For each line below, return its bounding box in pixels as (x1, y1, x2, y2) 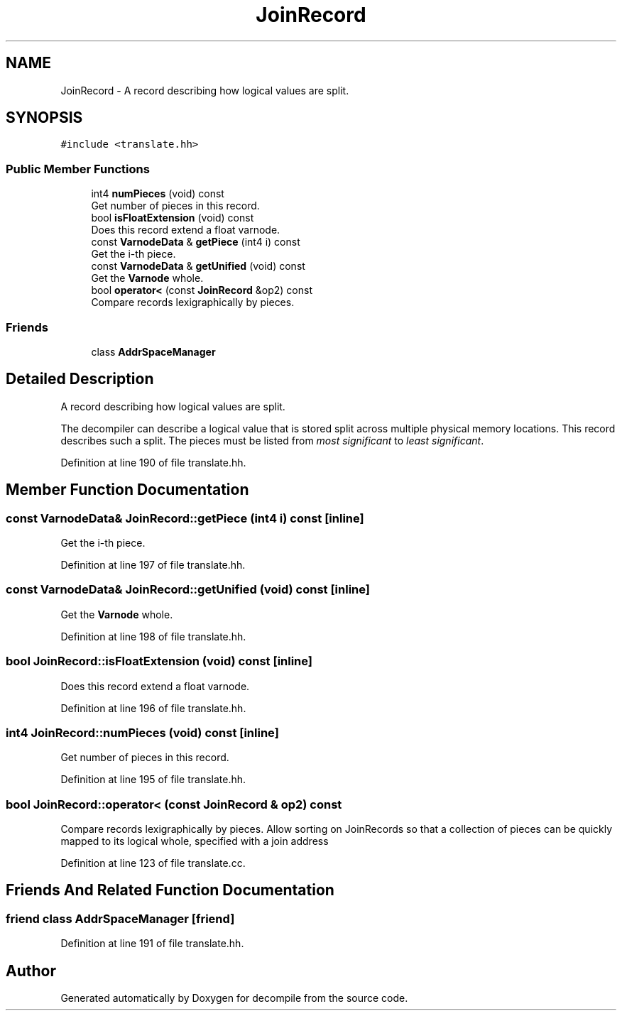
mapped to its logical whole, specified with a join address (60, 835, 329, 847)
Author (6, 961, 56, 980)
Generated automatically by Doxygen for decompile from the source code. (60, 992, 408, 1005)
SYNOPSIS (6, 109, 83, 127)
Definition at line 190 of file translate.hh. (60, 456, 246, 469)
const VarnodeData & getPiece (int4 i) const (91, 236, 300, 248)
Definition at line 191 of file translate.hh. (60, 937, 244, 950)
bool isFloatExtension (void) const (91, 212, 254, 224)
